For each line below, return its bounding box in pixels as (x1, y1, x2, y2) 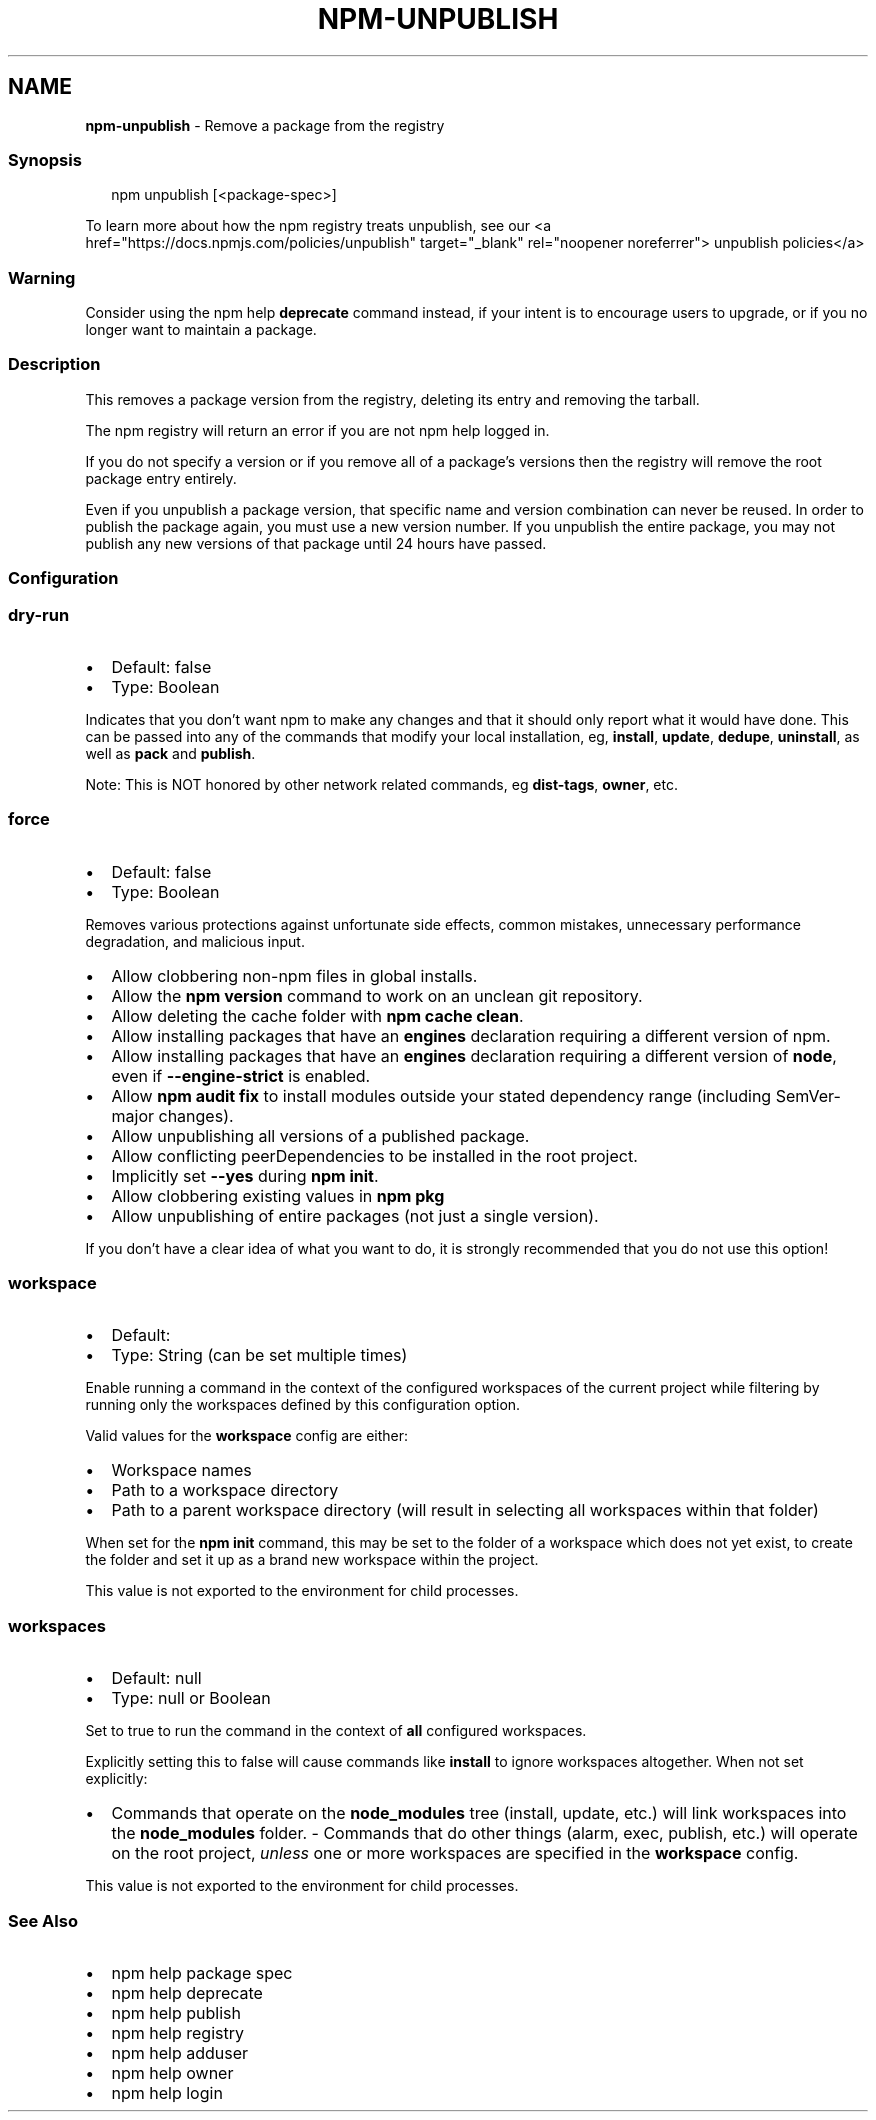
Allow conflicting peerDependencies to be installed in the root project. (111, 1145, 638, 1166)
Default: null (111, 1668, 202, 1689)
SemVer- (775, 1085, 841, 1106)
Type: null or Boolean (111, 1688, 271, 1709)
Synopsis (8, 149, 82, 170)
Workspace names (111, 1460, 252, 1481)
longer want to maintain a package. (85, 321, 317, 339)
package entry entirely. (85, 469, 237, 487)
